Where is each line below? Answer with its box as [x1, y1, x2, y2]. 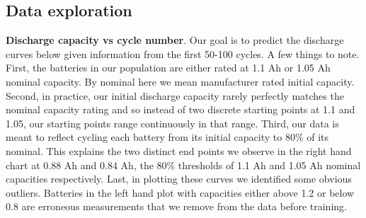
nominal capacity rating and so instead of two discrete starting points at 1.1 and [6, 102, 355, 117]
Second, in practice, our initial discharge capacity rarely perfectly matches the [6, 88, 344, 103]
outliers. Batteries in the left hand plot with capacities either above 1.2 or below [6, 185, 355, 200]
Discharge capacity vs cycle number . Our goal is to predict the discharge [6, 33, 344, 47]
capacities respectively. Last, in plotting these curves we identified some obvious [6, 171, 352, 186]
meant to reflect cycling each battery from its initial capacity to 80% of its [6, 130, 329, 144]
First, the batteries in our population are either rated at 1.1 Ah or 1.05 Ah [6, 60, 331, 75]
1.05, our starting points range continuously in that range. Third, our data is [6, 115, 339, 130]
